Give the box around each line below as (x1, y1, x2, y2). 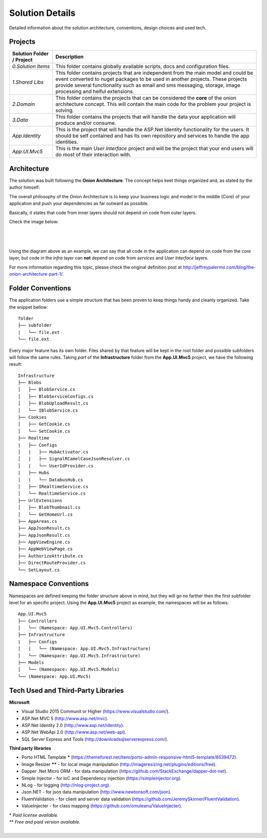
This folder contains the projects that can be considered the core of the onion (55, 95, 237, 102)
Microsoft (9, 699, 30, 705)
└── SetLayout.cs (18, 567, 60, 572)
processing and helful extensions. (55, 88, 134, 95)
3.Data (12, 116, 28, 123)
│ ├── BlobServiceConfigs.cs (18, 393, 94, 399)
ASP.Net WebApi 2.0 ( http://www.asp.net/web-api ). (21, 729, 127, 735)
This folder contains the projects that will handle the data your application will (55, 113, 236, 120)
